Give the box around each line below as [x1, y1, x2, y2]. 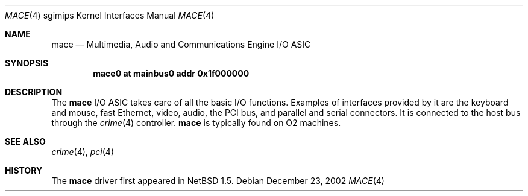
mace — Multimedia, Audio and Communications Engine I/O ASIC [51, 39, 311, 49]
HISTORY [5, 165, 43, 175]
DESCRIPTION [5, 87, 63, 97]
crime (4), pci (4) [51, 147, 115, 157]
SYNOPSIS [5, 58, 49, 68]
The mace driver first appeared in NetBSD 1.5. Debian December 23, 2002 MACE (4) [51, 175, 385, 186]
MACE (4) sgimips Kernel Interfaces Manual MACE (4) [5, 10, 215, 21]
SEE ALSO [5, 136, 46, 147]
